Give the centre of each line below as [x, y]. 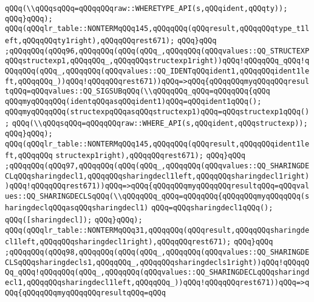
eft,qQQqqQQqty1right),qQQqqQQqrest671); [90, 40]
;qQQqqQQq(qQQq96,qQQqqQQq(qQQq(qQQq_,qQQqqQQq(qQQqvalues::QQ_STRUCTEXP [157, 51]
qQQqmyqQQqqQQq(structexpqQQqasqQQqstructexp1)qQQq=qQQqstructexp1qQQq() [157, 112]
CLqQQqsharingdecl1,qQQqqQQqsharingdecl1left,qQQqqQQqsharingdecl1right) [157, 176]
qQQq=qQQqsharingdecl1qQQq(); [212, 208]
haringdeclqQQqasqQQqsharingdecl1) [77, 208]
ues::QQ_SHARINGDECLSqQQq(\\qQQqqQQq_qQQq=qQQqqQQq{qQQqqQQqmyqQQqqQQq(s [157, 196]
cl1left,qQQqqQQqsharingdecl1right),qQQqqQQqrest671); [118, 242]
